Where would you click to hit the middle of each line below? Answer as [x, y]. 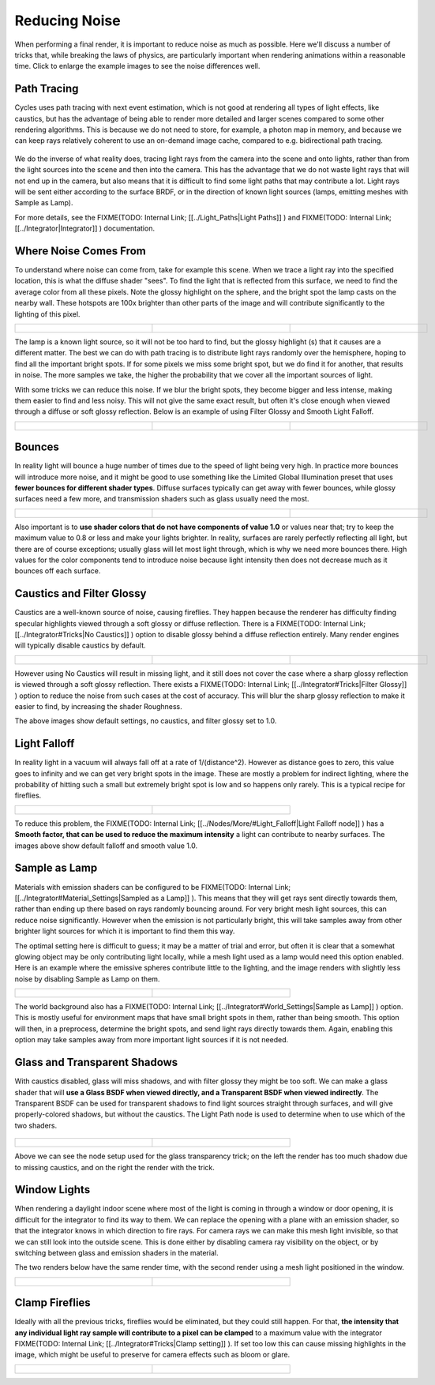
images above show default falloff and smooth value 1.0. [106, 846]
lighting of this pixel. [47, 314]
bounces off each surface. [58, 571]
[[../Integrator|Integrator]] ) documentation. [85, 228]
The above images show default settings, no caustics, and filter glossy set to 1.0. [146, 721]
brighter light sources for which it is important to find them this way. [125, 931]
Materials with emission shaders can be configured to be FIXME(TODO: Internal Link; [153, 887]
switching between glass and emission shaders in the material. [116, 1252]
